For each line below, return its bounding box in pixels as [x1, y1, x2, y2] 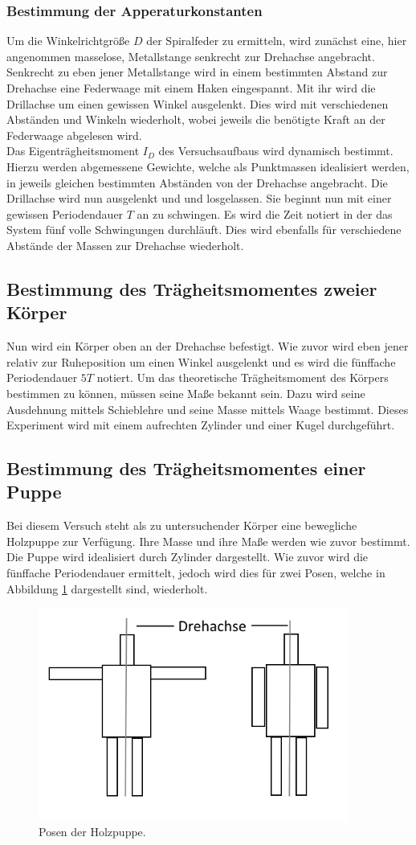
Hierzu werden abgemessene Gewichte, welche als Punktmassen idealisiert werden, [6, 158, 410, 174]
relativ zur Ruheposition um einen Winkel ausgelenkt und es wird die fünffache [6, 353, 396, 370]
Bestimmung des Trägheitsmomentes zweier [6, 276, 377, 301]
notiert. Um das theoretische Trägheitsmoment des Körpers [96, 369, 389, 386]
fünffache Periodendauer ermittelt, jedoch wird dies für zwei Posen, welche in [6, 564, 385, 581]
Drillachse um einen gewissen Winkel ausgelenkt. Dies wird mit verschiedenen [6, 95, 389, 112]
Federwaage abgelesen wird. [6, 126, 142, 143]
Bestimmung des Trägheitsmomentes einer [6, 456, 366, 481]
